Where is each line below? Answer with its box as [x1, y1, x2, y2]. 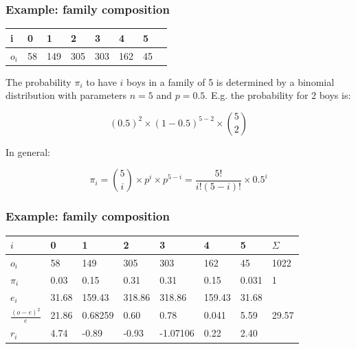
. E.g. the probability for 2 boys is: [205, 88, 351, 102]
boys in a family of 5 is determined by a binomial [126, 74, 335, 89]
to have [86, 74, 117, 89]
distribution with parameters [5, 88, 127, 102]
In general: [5, 144, 50, 159]
